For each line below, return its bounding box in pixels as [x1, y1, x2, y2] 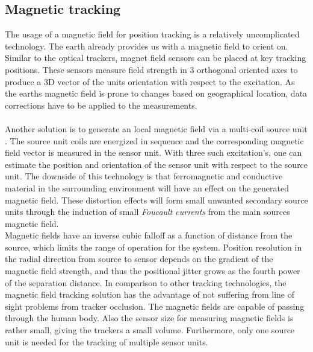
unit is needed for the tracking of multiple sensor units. [5, 335, 208, 348]
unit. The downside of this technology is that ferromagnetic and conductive [5, 170, 283, 182]
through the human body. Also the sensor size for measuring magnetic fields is [5, 312, 294, 324]
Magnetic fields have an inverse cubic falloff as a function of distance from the [5, 229, 293, 242]
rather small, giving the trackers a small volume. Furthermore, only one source [5, 324, 295, 336]
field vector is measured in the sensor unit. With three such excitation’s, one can [5, 146, 302, 159]
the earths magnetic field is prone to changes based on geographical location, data [5, 87, 308, 100]
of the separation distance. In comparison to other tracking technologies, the [5, 276, 287, 289]
